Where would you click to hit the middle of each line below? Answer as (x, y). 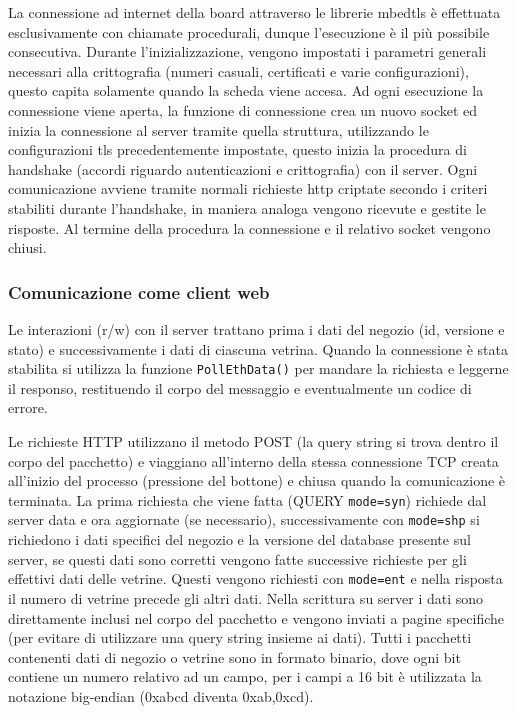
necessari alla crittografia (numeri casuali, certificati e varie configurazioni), (238, 70)
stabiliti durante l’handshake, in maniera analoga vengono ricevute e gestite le (247, 207)
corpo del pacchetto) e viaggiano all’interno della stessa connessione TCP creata (253, 460)
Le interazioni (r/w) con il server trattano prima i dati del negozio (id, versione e (256, 328)
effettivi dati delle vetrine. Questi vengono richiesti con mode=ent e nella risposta (255, 578)
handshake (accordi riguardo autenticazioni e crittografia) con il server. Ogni (243, 168)
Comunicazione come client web (139, 291)
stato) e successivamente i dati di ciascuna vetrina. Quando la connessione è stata (258, 348)
